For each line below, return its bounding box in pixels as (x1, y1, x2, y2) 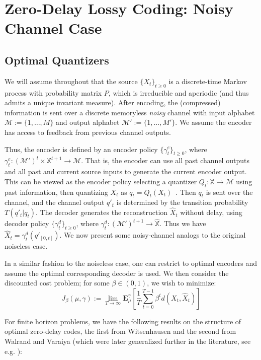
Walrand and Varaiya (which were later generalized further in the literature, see (5, 335, 251, 346)
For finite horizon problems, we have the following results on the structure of (5, 316, 241, 326)
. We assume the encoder (175, 117, 252, 127)
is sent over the (206, 186, 253, 197)
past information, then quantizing (5, 186, 108, 197)
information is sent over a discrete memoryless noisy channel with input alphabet (5, 107, 255, 117)
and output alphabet (56, 117, 120, 127)
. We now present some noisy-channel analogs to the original (59, 230, 246, 240)
